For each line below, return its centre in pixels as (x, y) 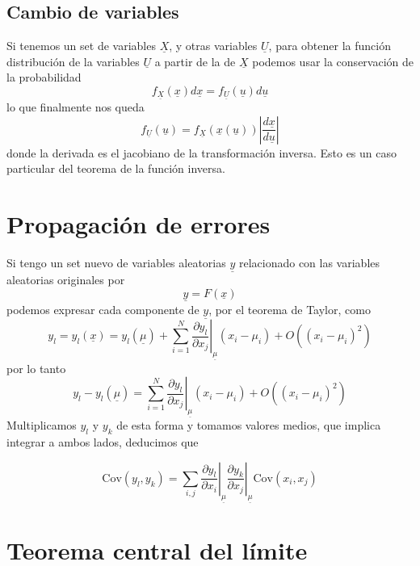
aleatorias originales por (66, 280)
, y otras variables (213, 46)
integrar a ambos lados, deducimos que (103, 442)
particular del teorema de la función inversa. (116, 168)
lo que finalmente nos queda (76, 107)
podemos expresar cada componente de (103, 309)
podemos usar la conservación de (333, 61)
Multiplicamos (42, 425)
